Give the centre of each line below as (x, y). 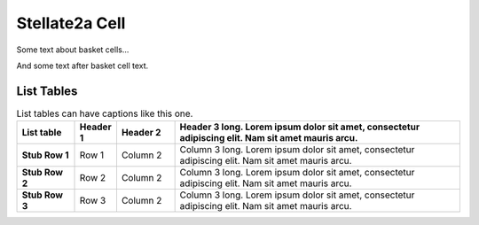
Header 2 (141, 133)
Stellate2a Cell (71, 23)
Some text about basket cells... (73, 50)
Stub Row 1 (46, 155)
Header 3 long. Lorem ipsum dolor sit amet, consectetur (300, 127)
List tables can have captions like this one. (105, 113)
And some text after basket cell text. (82, 66)
